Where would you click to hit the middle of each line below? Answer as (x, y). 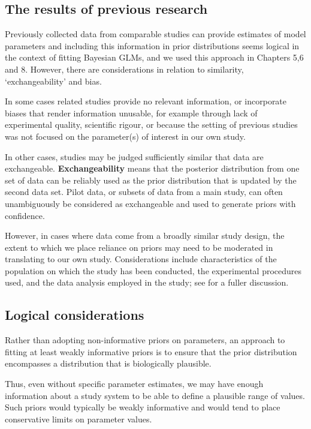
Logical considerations (75, 315)
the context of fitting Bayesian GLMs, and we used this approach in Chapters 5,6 (154, 57)
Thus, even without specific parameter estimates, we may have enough (134, 384)
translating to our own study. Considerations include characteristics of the (141, 259)
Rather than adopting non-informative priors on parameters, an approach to (145, 340)
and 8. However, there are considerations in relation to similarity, (124, 69)
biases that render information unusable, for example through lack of (131, 112)
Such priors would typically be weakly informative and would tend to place (143, 407)
